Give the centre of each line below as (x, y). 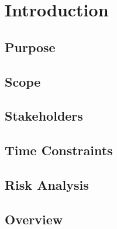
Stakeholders (44, 116)
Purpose (30, 47)
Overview (34, 219)
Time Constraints (59, 150)
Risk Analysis (47, 184)
